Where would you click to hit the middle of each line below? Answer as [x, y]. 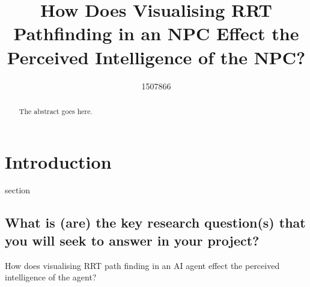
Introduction [58, 161]
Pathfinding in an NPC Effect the [156, 33]
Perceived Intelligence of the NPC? [156, 57]
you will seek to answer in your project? [132, 240]
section [18, 190]
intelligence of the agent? [51, 277]
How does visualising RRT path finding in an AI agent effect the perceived [142, 265]
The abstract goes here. [56, 111]
